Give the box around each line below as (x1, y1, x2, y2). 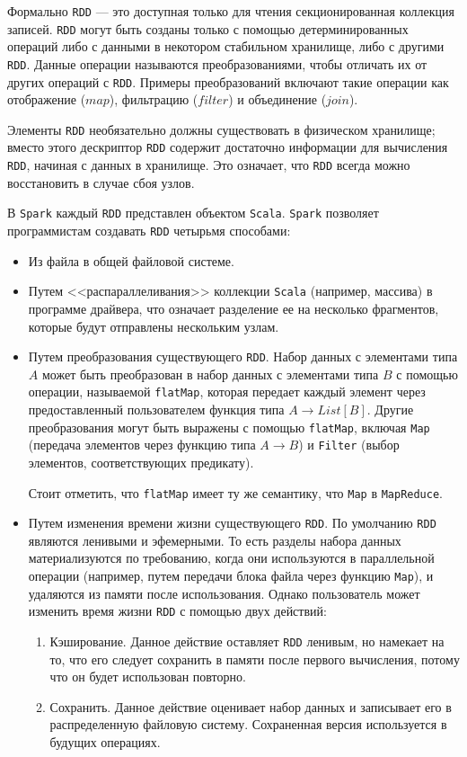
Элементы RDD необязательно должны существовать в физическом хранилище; (7, 120, 436, 138)
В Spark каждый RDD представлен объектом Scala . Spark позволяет (7, 203, 379, 222)
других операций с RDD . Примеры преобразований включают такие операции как (7, 72, 449, 91)
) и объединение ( (228, 90, 327, 109)
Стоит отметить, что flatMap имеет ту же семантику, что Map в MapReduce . (28, 483, 444, 502)
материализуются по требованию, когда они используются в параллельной (28, 548, 435, 567)
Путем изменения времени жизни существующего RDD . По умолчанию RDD (28, 513, 436, 532)
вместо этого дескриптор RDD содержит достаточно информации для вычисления (7, 138, 448, 156)
